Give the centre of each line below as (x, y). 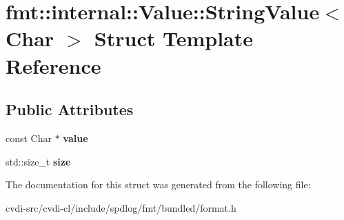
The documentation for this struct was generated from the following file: (158, 184)
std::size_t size (38, 161)
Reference (53, 65)
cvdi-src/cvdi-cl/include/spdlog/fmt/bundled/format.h (121, 207)
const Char (29, 138)
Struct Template (174, 38)
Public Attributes (70, 109)
